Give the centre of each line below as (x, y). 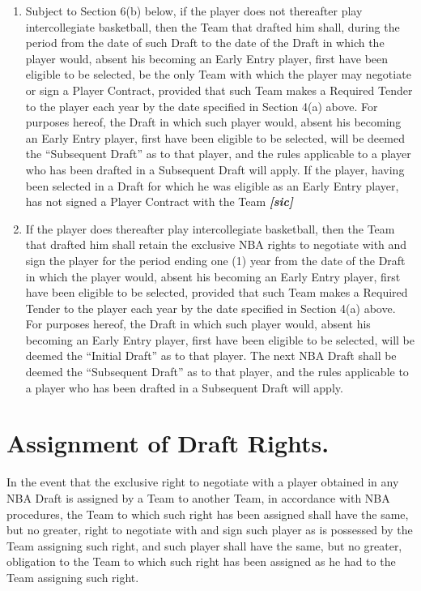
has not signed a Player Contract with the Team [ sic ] (159, 201)
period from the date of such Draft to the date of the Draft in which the (205, 43)
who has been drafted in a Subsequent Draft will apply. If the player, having (215, 169)
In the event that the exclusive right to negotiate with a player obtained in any (203, 482)
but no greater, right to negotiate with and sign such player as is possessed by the (210, 530)
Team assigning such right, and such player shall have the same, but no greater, (204, 545)
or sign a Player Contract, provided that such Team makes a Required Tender (219, 90)
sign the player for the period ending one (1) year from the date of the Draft (215, 260)
